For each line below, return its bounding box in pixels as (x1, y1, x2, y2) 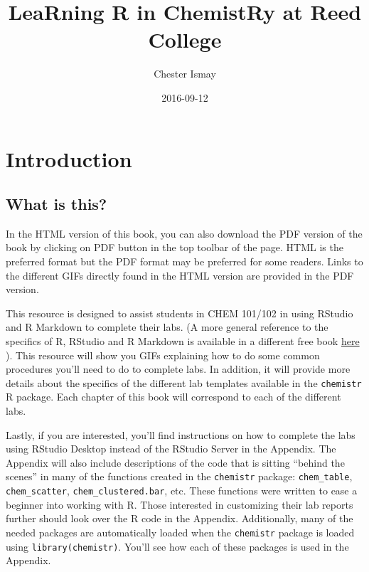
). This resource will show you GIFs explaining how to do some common (6, 347, 320, 362)
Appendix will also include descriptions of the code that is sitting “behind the (6, 455, 345, 470)
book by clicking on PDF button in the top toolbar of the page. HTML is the (6, 240, 343, 255)
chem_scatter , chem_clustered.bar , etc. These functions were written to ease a (6, 483, 358, 498)
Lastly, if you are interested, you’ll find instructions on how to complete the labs (6, 427, 355, 442)
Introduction (6, 144, 132, 173)
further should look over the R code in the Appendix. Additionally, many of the (6, 511, 353, 526)
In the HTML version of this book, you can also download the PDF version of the (6, 226, 363, 240)
